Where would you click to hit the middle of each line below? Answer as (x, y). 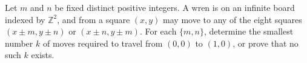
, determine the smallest (249, 31)
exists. (43, 55)
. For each (158, 31)
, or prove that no (266, 43)
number (19, 43)
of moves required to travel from (103, 43)
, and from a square (94, 19)
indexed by (25, 19)
